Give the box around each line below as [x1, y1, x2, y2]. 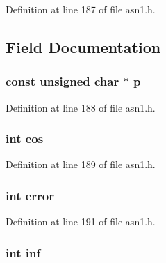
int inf [6, 243, 41, 261]
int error [6, 186, 55, 204]
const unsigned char [6, 73, 119, 90]
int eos [6, 130, 44, 147]
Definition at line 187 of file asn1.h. [6, 2, 156, 16]
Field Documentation [6, 36, 161, 57]
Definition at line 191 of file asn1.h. [6, 214, 156, 229]
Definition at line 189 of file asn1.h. [6, 157, 156, 172]
